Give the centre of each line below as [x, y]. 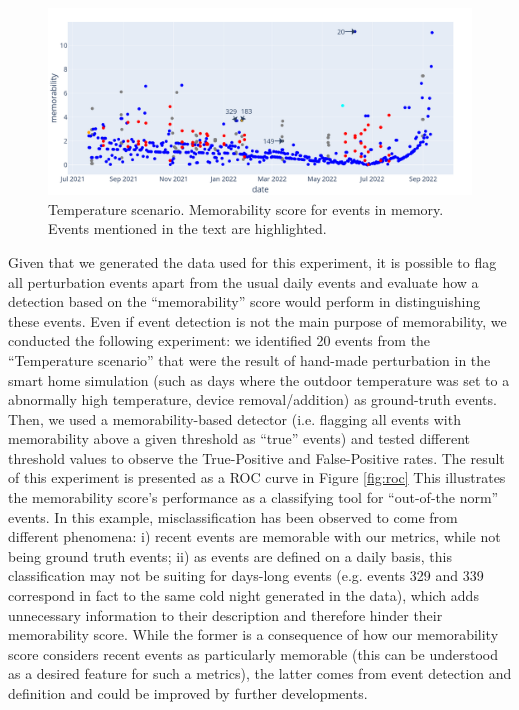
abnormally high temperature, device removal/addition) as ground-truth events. [252, 399]
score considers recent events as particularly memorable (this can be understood [253, 653]
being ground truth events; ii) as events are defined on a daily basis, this [230, 555]
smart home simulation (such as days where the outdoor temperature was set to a [259, 379]
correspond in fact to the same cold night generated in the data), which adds [243, 595]
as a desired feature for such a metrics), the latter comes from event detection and [260, 673]
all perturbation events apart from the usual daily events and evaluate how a [243, 281]
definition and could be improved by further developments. [188, 693]
